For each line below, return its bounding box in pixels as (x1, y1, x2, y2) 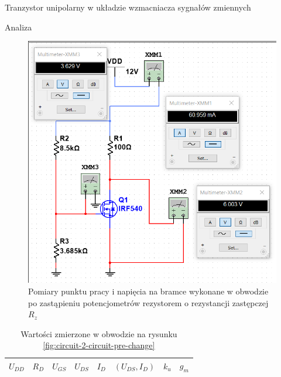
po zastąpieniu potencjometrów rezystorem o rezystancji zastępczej (28, 296, 269, 309)
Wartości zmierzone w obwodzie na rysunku (20, 327, 177, 340)
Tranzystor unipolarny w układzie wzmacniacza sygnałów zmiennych (5, 1, 251, 13)
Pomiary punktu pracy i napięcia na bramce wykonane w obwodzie (28, 285, 269, 297)
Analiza (5, 20, 32, 33)
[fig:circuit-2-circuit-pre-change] (43, 339, 155, 351)
